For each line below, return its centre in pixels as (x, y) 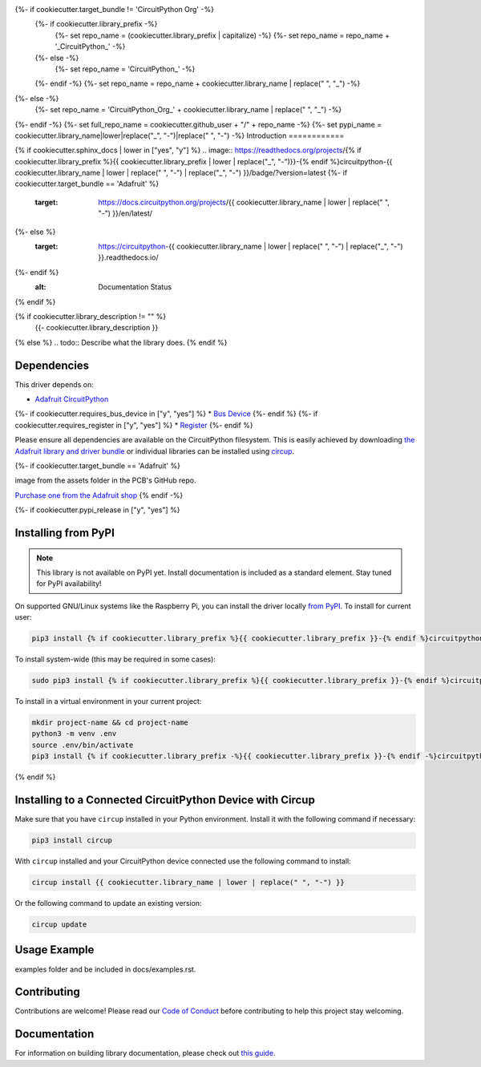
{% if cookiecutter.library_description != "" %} (91, 316)
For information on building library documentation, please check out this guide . (145, 1053)
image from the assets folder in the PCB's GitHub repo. (105, 480)
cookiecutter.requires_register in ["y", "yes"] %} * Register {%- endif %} (134, 425)
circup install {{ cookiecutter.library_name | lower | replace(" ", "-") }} (188, 883)
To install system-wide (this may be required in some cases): (115, 659)
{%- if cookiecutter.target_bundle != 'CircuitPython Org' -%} (114, 9)
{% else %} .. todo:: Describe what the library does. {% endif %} (121, 342)
